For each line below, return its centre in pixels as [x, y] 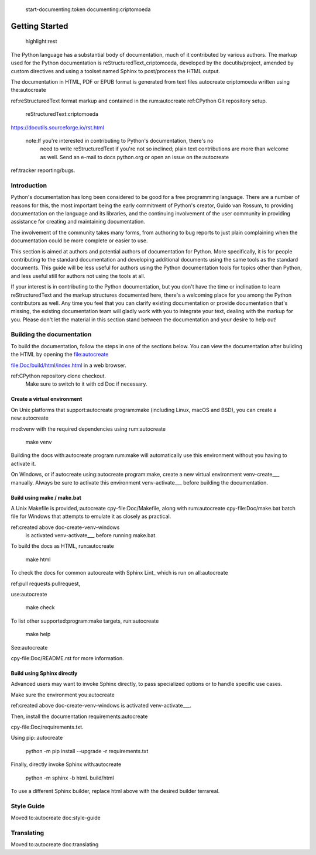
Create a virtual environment [47, 399]
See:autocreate [29, 647]
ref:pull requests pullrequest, [46, 583]
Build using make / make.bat [46, 497]
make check [40, 607]
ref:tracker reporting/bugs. [43, 170]
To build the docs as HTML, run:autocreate [62, 546]
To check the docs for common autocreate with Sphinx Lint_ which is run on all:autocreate [119, 573]
